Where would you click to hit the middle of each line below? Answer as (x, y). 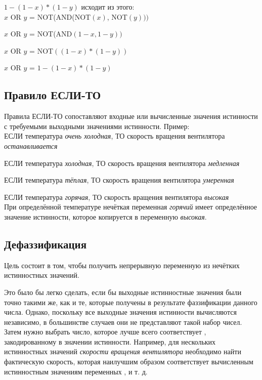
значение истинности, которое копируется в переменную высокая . (105, 216)
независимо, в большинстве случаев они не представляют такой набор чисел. (123, 322)
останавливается (31, 145)
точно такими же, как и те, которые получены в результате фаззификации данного (131, 302)
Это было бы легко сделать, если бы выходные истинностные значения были (123, 292)
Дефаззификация (46, 244)
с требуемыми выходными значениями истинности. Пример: (97, 126)
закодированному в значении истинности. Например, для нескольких (110, 341)
